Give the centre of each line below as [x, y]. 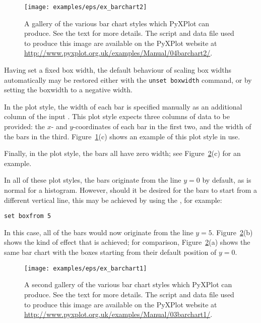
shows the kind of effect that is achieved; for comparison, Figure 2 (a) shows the [127, 242]
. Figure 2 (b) [232, 232]
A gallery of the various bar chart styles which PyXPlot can [117, 23]
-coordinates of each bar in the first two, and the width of [162, 126]
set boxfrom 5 [28, 216]
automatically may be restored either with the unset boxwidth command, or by [128, 79]
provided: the [24, 126]
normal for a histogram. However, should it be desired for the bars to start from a [131, 190]
